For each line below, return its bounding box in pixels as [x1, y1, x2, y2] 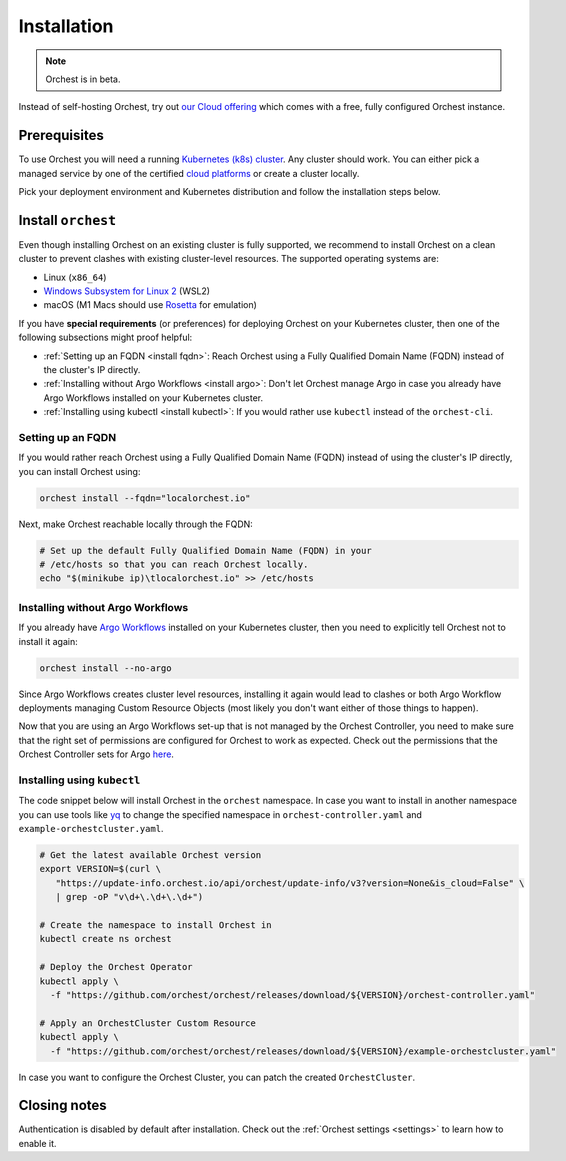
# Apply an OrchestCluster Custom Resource [39, 1017, 257, 1029]
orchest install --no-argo [39, 662, 172, 674]
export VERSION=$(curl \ [39, 863, 162, 875]
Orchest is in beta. [45, 73, 121, 85]
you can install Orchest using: [18, 465, 141, 477]
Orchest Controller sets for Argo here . [18, 748, 175, 760]
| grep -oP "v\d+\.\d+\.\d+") [55, 891, 204, 903]
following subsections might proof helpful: [18, 331, 193, 344]
